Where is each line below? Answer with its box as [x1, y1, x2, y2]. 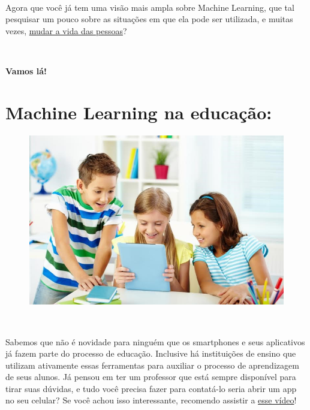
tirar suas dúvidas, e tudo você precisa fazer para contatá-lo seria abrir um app [5, 382, 297, 394]
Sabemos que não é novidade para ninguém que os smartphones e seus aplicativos [5, 335, 305, 348]
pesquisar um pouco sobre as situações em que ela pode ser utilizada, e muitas [5, 13, 293, 25]
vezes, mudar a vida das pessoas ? [5, 24, 127, 37]
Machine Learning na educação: [5, 100, 272, 124]
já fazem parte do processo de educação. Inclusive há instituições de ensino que [5, 347, 296, 360]
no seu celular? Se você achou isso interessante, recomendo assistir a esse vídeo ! [5, 394, 297, 406]
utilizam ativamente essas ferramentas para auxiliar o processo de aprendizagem [5, 358, 299, 371]
